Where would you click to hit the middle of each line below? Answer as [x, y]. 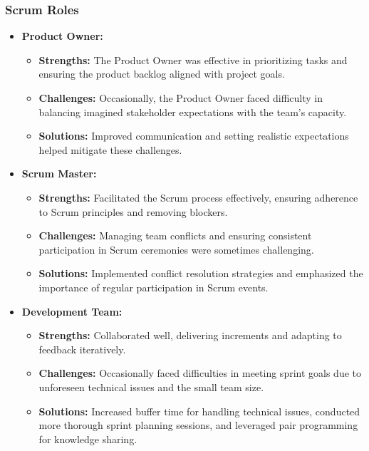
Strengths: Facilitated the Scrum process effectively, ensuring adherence [198, 197]
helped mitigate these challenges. [110, 149]
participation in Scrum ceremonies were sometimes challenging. [176, 249]
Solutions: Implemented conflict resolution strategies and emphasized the [201, 273]
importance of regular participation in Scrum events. [154, 287]
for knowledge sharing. [88, 439]
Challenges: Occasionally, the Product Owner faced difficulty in [181, 98]
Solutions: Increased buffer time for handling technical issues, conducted [199, 411]
